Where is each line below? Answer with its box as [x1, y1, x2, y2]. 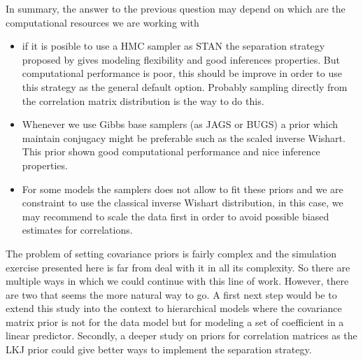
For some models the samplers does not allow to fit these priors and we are [22, 181, 343, 196]
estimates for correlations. [22, 222, 133, 237]
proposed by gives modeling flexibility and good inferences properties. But [22, 52, 340, 66]
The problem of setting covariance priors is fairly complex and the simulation [6, 246, 337, 260]
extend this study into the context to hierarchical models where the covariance [6, 301, 342, 316]
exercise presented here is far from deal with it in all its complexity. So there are [6, 260, 350, 274]
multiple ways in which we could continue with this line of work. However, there [6, 274, 349, 288]
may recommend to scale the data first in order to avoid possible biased [22, 208, 329, 223]
